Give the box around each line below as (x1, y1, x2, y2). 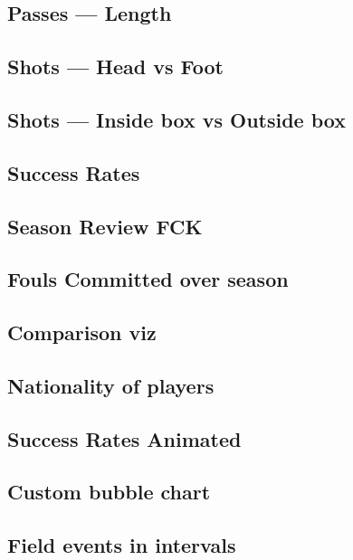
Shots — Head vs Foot (7, 52, 224, 81)
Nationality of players (7, 371, 215, 399)
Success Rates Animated (7, 424, 242, 452)
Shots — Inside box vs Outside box (7, 105, 346, 133)
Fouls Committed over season (7, 265, 289, 293)
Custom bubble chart (7, 478, 211, 506)
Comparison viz (7, 318, 157, 346)
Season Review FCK (7, 212, 203, 240)
